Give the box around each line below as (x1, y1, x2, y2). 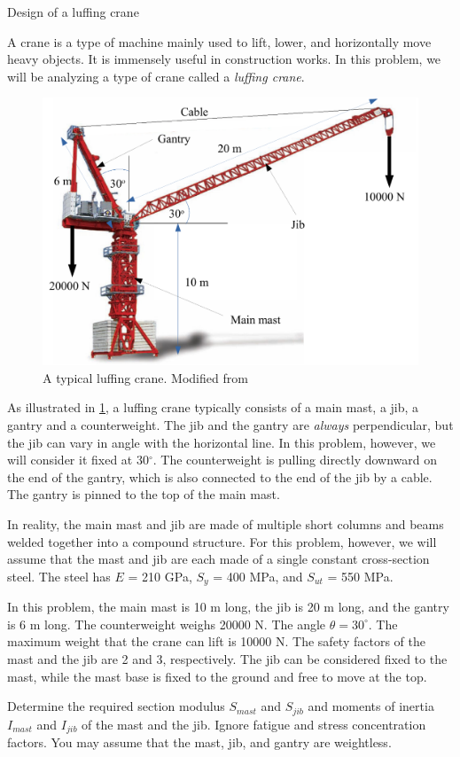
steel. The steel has (7, 566, 111, 585)
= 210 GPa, (128, 566, 192, 585)
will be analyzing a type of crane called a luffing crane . (7, 66, 305, 85)
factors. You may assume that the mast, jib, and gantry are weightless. (7, 733, 392, 752)
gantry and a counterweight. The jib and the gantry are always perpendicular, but (7, 416, 454, 433)
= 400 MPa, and (213, 566, 303, 585)
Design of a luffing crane (7, 3, 139, 20)
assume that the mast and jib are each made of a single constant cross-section (7, 550, 430, 568)
